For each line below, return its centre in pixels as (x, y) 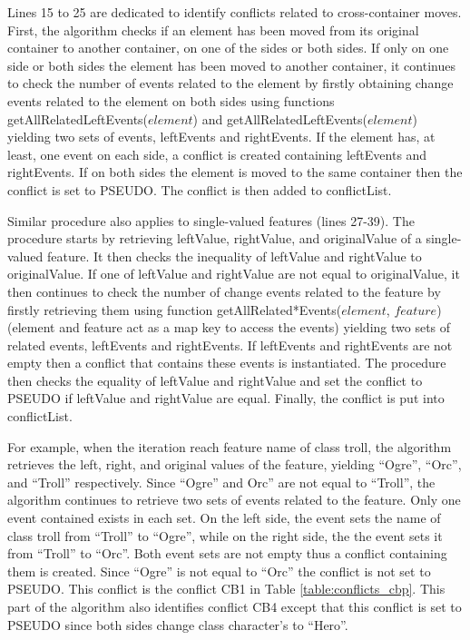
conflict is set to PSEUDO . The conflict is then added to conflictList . (200, 189)
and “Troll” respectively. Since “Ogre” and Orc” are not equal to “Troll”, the (221, 482)
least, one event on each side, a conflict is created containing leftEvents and (217, 154)
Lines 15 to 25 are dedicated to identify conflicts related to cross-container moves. (235, 12)
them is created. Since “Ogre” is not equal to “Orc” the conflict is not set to (219, 571)
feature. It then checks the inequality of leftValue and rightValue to (234, 256)
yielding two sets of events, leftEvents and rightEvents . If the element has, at (221, 137)
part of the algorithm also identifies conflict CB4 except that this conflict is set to (235, 606)
